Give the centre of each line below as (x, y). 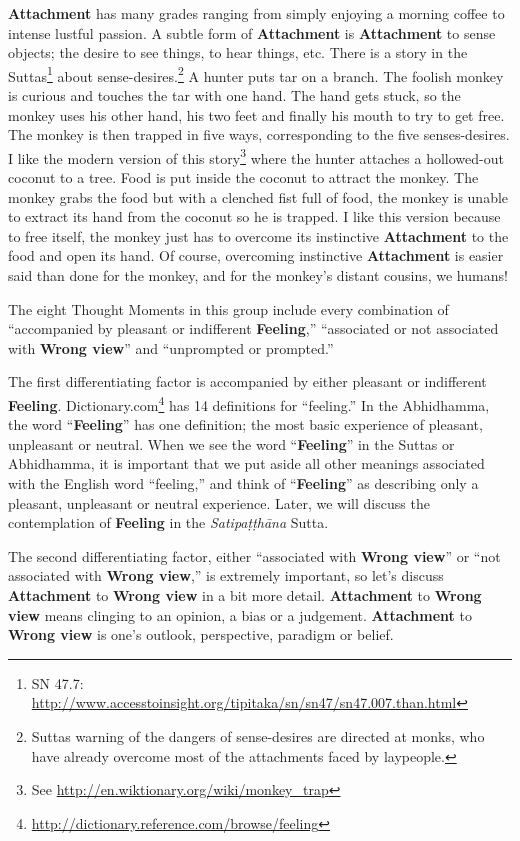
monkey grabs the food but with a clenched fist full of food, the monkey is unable (258, 196)
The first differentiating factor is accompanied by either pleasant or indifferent (247, 381)
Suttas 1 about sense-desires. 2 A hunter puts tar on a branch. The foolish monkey (256, 74)
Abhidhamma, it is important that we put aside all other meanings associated (246, 463)
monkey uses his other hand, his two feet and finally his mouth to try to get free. (256, 114)
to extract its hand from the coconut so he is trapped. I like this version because (254, 216)
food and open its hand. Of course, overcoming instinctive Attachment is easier (256, 255)
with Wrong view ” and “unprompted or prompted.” (171, 347)
